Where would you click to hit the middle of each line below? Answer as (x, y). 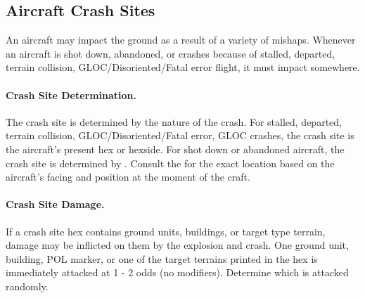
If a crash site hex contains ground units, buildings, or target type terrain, (166, 231)
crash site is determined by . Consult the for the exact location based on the (170, 163)
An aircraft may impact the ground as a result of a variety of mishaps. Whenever (181, 40)
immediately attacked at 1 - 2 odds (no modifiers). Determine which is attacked (177, 272)
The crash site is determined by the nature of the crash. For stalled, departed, (174, 121)
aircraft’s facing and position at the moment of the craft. (128, 177)
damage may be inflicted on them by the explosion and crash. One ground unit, (177, 245)
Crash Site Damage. (55, 204)
